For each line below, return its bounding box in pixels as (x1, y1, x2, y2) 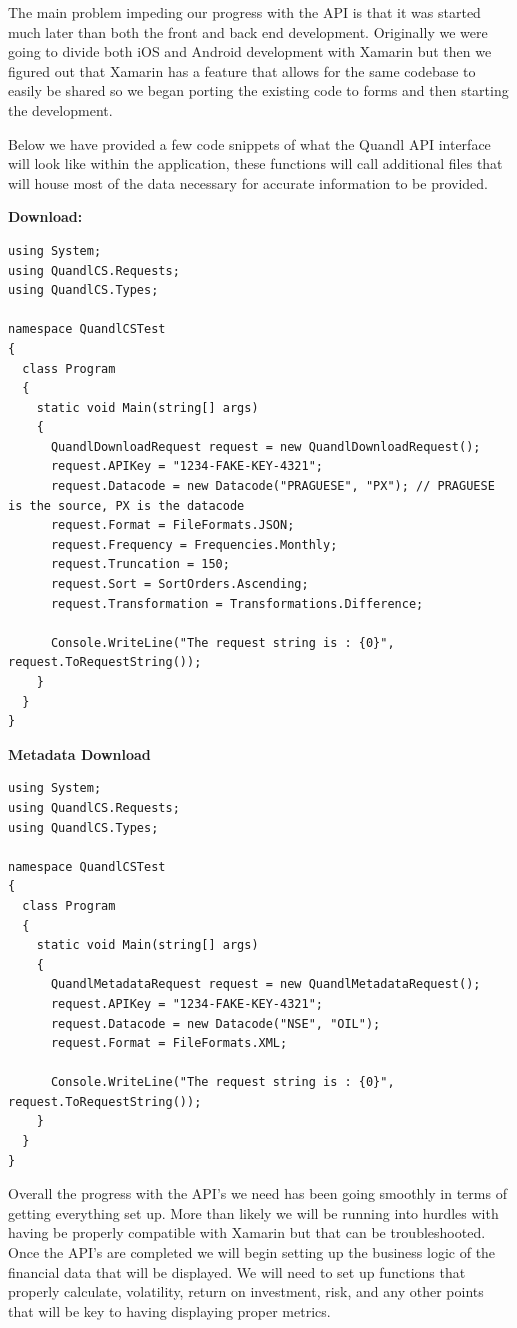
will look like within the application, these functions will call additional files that (8, 153, 503, 174)
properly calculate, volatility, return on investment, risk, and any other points (8, 1281, 484, 1302)
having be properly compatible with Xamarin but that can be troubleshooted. (8, 1222, 486, 1243)
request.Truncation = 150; (50, 557, 230, 572)
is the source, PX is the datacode (8, 498, 245, 513)
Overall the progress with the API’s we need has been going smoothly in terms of (8, 1183, 507, 1204)
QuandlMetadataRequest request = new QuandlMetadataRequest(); (50, 977, 481, 992)
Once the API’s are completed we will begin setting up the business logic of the (8, 1242, 496, 1263)
